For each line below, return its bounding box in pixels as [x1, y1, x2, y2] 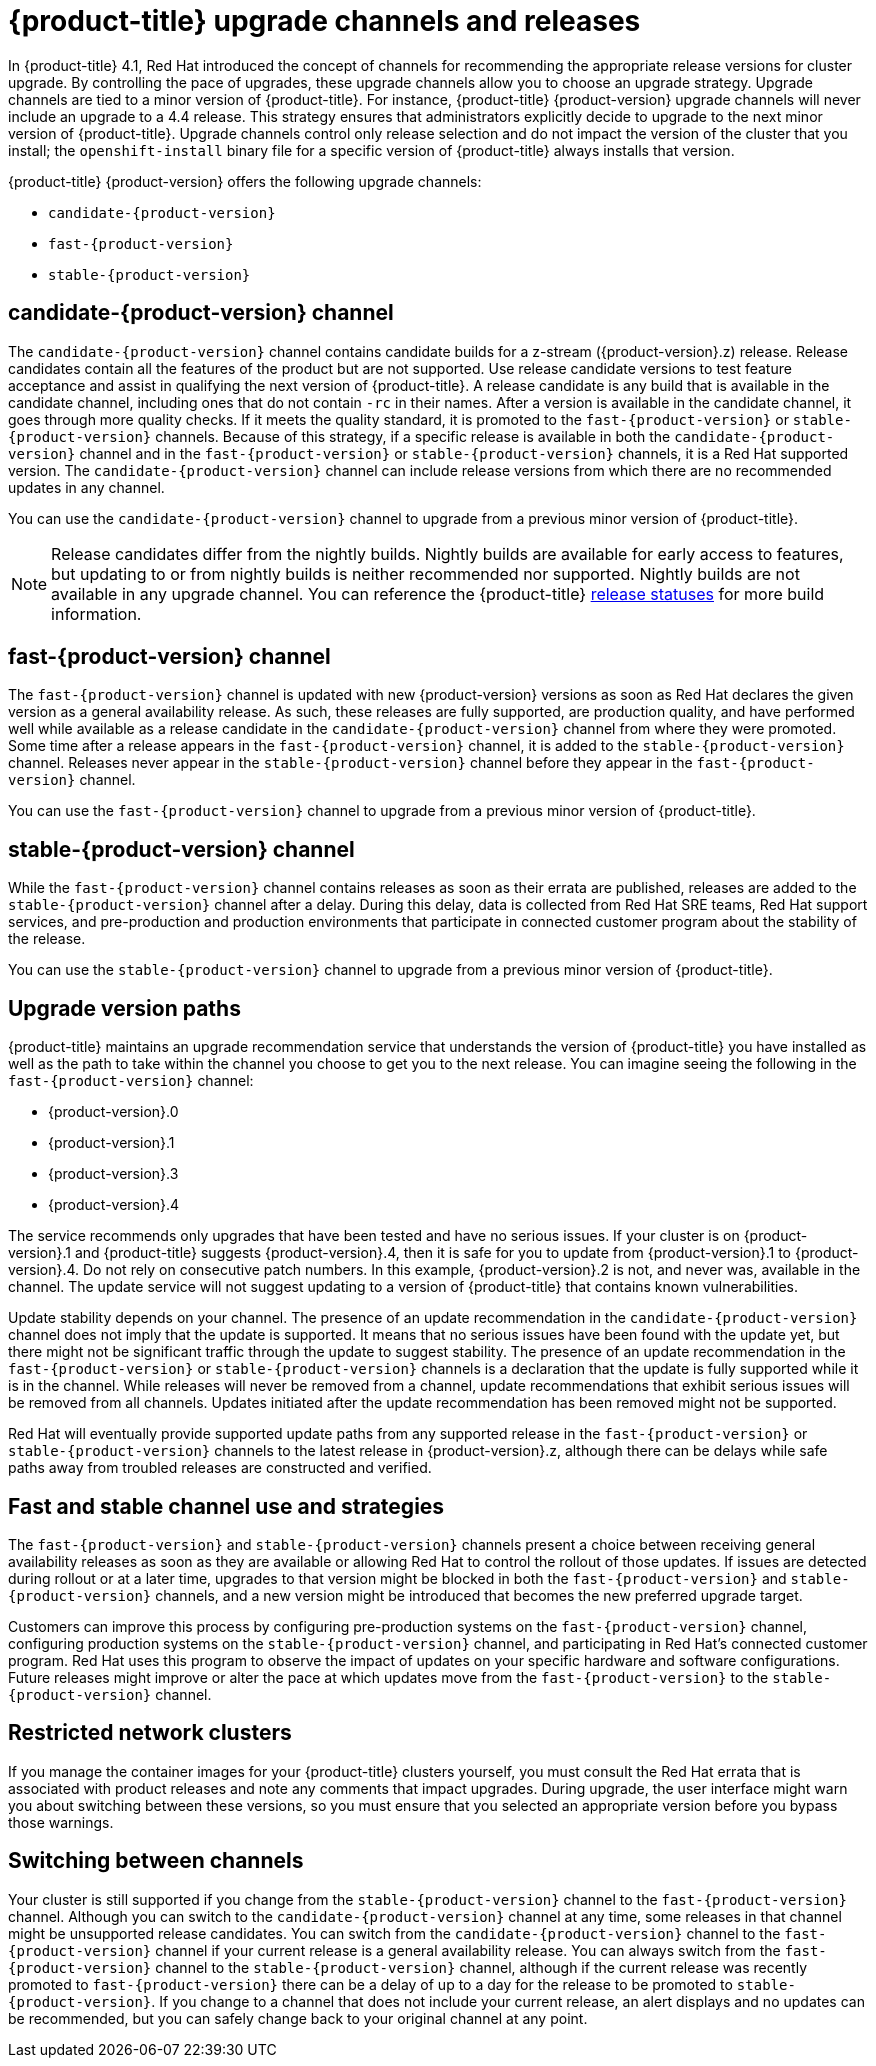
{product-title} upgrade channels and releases [8, 4, 641, 38]
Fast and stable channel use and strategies [8, 1493, 445, 1519]
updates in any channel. [8, 478, 165, 496]
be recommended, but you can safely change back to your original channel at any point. [8, 2009, 588, 2027]
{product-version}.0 [48, 1103, 179, 1121]
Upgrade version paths [8, 995, 241, 1021]
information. [51, 603, 142, 624]
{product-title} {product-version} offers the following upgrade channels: [8, 172, 482, 190]
